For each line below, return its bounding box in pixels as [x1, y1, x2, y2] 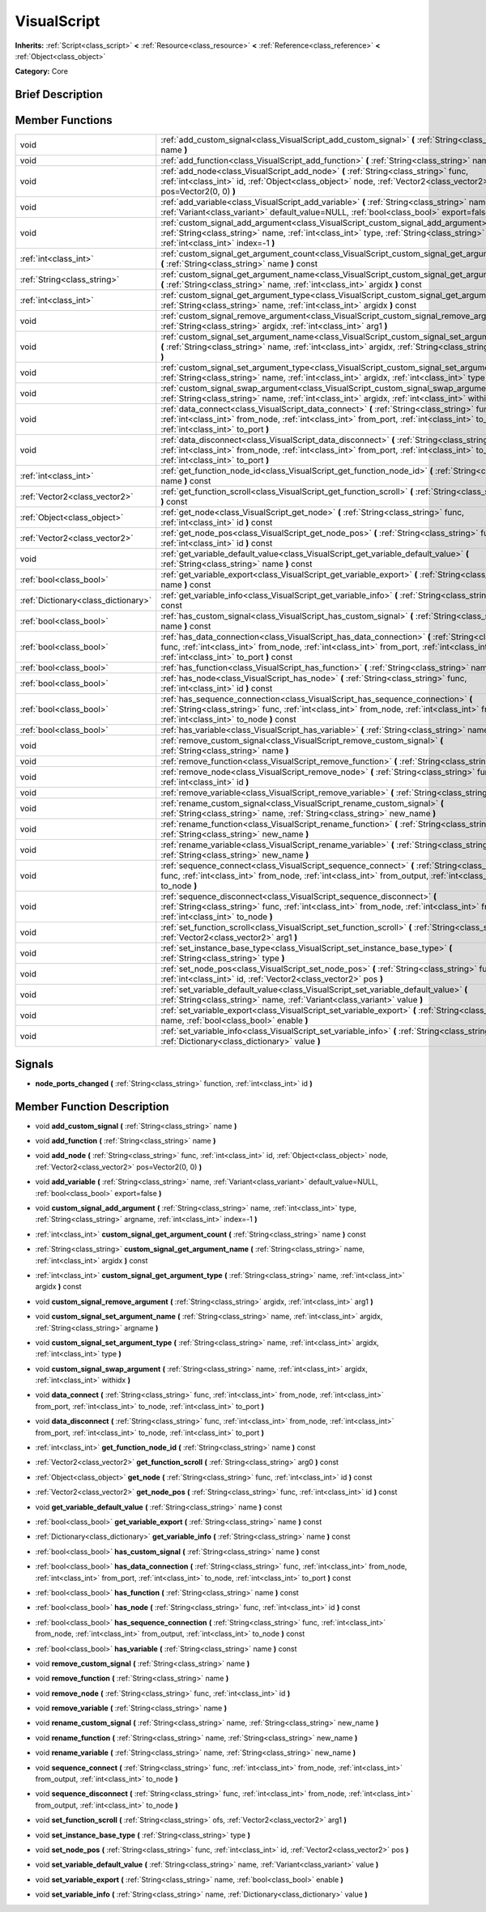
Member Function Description [15, 1100, 169, 1114]
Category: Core [15, 66, 69, 76]
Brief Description [15, 87, 103, 101]
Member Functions [15, 113, 113, 127]
